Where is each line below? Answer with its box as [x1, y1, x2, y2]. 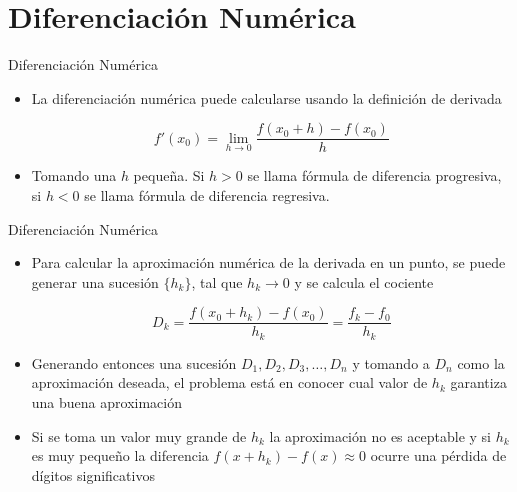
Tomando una [31, 165, 117, 186]
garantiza [450, 372, 507, 393]
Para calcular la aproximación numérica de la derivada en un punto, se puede [31, 252, 506, 273]
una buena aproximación [31, 392, 182, 413]
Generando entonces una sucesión [31, 352, 237, 373]
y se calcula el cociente [294, 271, 434, 292]
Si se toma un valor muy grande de [31, 425, 247, 446]
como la [457, 352, 505, 373]
